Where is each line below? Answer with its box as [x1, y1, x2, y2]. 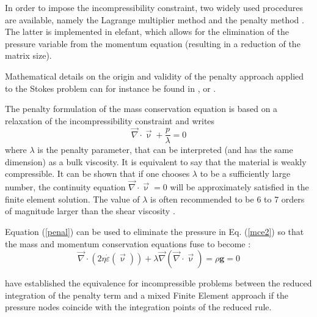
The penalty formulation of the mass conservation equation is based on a [5, 102, 278, 115]
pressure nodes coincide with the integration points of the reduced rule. [5, 300, 272, 313]
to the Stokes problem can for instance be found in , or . [5, 81, 216, 94]
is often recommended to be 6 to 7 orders [150, 192, 305, 205]
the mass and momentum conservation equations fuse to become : [5, 237, 251, 250]
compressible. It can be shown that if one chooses [5, 167, 190, 180]
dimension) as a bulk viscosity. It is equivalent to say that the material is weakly [5, 155, 307, 168]
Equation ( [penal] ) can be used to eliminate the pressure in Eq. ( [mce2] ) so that [5, 225, 304, 237]
